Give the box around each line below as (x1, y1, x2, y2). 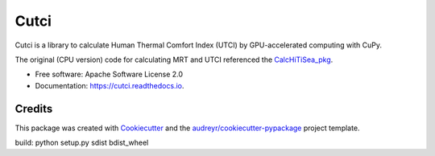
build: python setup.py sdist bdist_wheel (14, 138, 149, 148)
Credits (14, 101, 53, 116)
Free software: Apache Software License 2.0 (35, 69, 184, 80)
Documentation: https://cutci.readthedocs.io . (35, 80, 184, 90)
